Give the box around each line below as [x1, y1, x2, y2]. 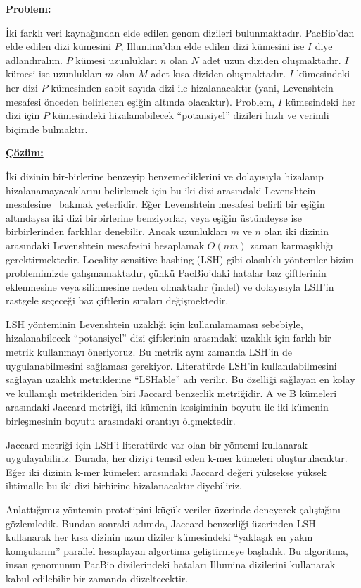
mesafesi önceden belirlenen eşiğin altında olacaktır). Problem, [6, 94, 275, 108]
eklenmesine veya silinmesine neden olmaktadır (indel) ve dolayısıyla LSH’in [6, 279, 334, 294]
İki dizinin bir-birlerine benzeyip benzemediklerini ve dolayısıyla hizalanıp [6, 168, 324, 183]
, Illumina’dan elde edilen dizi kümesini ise [120, 39, 305, 54]
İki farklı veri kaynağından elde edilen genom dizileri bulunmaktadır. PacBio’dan [6, 25, 355, 39]
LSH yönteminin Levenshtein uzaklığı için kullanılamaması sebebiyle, [6, 316, 303, 331]
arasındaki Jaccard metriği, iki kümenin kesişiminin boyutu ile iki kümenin [6, 399, 329, 414]
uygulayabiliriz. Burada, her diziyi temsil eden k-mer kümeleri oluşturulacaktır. [6, 451, 348, 465]
